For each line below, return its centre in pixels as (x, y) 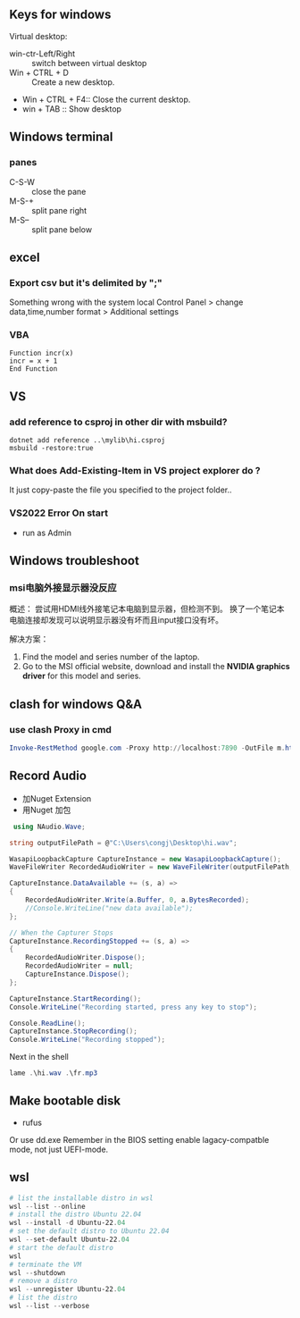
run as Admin (46, 533)
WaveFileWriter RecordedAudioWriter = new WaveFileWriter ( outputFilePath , (151, 867)
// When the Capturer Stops (62, 933)
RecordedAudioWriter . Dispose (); (85, 958)
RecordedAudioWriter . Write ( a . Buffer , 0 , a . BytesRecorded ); (137, 900)
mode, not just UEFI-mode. (59, 1149)
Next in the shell (39, 1057)
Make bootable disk (65, 1101)
